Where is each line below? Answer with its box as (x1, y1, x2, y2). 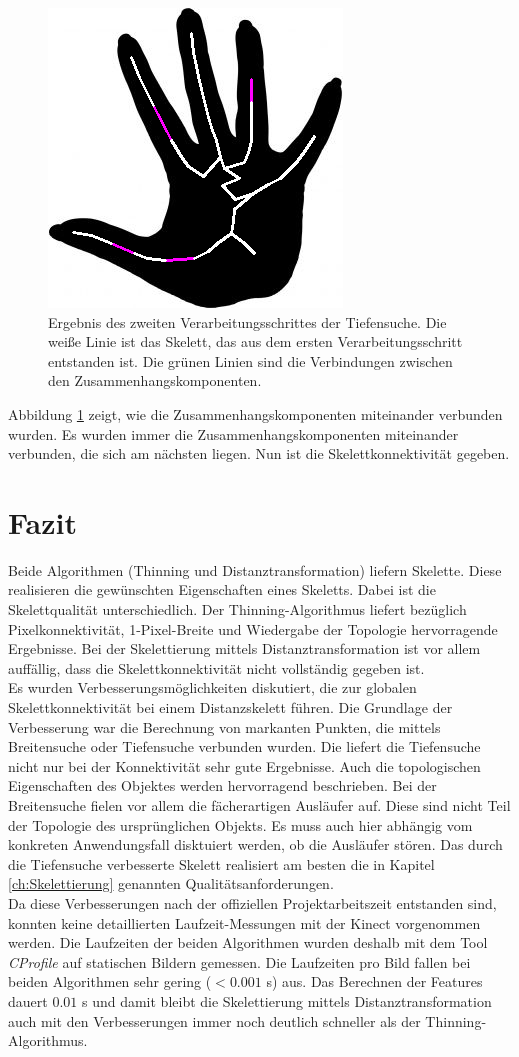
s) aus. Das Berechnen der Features (266, 971, 483, 992)
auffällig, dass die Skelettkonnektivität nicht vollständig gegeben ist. (8, 657, 425, 678)
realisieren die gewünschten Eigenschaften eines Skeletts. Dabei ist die (8, 579, 436, 600)
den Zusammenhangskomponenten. (48, 370, 262, 391)
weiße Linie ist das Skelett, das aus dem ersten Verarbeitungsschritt (48, 331, 463, 352)
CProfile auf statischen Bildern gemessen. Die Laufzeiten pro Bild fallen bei (8, 951, 471, 972)
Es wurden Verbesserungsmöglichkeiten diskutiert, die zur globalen (8, 677, 417, 698)
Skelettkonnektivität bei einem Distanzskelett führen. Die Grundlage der (8, 697, 453, 718)
